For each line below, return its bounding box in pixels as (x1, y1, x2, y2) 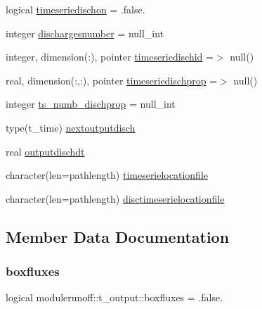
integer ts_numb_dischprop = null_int (6, 96, 176, 111)
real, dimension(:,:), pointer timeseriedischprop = (6, 72, 218, 87)
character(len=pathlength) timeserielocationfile (6, 168, 208, 182)
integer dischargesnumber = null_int (6, 25, 164, 40)
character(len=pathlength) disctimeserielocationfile (6, 191, 225, 206)
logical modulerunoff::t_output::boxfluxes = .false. (6, 290, 223, 305)
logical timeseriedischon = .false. (6, 2, 145, 16)
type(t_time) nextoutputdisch (6, 120, 136, 134)
